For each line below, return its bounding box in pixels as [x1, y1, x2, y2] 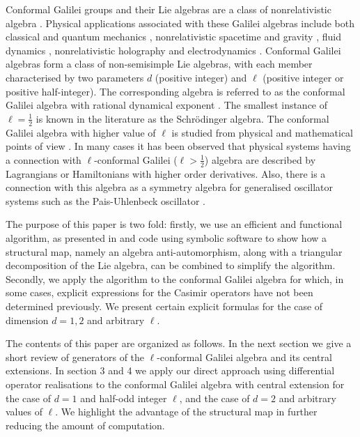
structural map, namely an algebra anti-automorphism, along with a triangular [6, 244, 343, 259]
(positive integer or [263, 70, 344, 84]
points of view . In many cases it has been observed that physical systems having [6, 139, 351, 153]
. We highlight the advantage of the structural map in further [55, 404, 318, 419]
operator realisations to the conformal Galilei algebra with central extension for [6, 376, 345, 391]
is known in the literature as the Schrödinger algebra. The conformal [36, 111, 329, 125]
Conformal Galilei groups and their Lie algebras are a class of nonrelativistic [6, 2, 331, 16]
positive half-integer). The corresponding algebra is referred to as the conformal [6, 84, 345, 98]
